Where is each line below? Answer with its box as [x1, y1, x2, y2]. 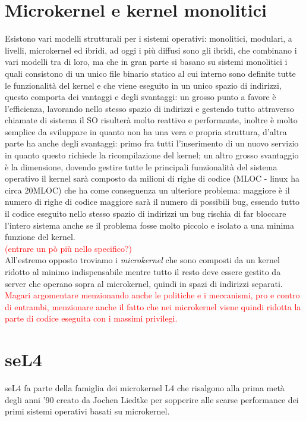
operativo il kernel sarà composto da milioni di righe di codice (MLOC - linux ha [5, 172, 299, 185]
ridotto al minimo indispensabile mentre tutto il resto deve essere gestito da [5, 266, 281, 277]
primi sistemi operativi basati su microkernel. [5, 405, 170, 417]
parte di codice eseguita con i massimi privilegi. [5, 312, 178, 325]
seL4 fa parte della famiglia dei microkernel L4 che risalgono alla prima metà [5, 382, 285, 394]
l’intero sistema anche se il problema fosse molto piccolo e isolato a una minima [5, 219, 294, 231]
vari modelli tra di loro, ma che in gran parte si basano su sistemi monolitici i [5, 55, 288, 68]
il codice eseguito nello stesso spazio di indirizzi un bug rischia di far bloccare [5, 207, 286, 220]
